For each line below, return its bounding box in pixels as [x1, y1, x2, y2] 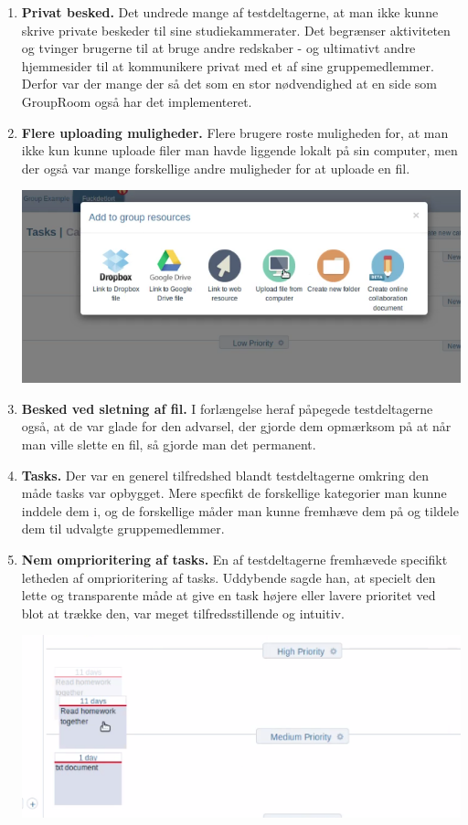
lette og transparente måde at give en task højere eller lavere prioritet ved [21, 586, 436, 605]
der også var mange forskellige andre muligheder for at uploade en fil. [21, 158, 410, 177]
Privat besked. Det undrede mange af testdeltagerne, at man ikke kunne [21, 3, 439, 21]
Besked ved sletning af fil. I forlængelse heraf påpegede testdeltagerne [21, 398, 433, 418]
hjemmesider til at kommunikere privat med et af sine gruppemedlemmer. [21, 56, 434, 75]
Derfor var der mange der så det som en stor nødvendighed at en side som [21, 74, 438, 93]
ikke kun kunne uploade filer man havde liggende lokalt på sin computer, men [21, 141, 458, 160]
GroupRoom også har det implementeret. [21, 91, 252, 111]
